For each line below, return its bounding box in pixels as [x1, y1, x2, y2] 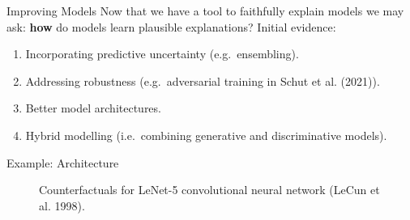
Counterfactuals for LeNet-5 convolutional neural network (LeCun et [39, 181, 380, 198]
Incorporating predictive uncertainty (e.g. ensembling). [25, 45, 299, 62]
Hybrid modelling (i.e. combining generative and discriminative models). [25, 126, 387, 143]
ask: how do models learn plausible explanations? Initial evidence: [6, 18, 336, 35]
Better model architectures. [25, 99, 161, 116]
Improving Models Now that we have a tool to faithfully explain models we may [6, 2, 404, 19]
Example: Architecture [6, 154, 119, 171]
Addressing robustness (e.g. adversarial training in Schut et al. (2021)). [25, 72, 380, 89]
